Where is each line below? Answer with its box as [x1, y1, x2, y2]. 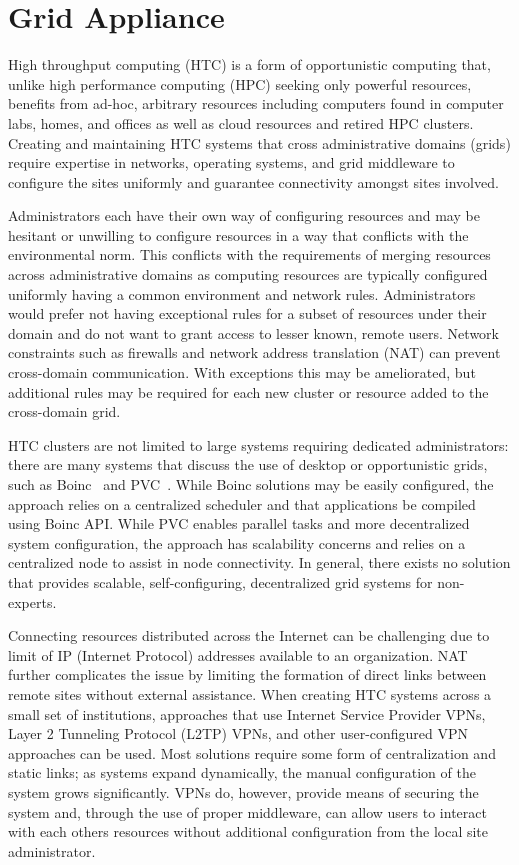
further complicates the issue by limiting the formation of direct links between [8, 664, 487, 685]
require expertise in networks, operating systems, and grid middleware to [8, 152, 455, 173]
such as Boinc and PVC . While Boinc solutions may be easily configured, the [8, 474, 494, 494]
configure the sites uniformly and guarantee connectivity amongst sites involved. [8, 171, 499, 192]
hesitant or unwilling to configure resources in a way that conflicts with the [8, 224, 469, 245]
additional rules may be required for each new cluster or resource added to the [8, 381, 489, 402]
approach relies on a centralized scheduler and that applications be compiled [8, 493, 476, 514]
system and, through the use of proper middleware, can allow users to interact [8, 801, 487, 822]
